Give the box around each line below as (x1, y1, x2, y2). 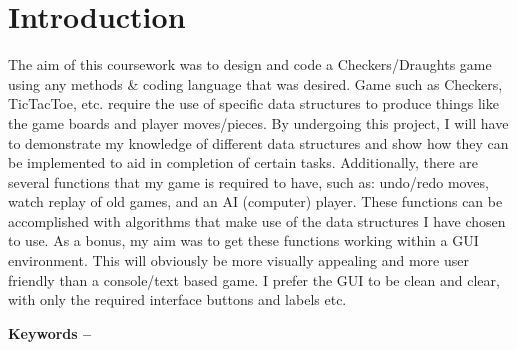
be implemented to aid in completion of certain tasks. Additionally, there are (8, 152, 479, 173)
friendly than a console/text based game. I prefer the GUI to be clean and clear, (8, 269, 500, 290)
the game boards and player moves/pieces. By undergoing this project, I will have (8, 112, 509, 133)
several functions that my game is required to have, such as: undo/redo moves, (8, 171, 489, 192)
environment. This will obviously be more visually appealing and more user (8, 250, 469, 271)
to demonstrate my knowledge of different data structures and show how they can (8, 132, 509, 153)
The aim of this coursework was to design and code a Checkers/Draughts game (8, 54, 492, 75)
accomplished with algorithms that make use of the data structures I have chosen (8, 210, 506, 231)
